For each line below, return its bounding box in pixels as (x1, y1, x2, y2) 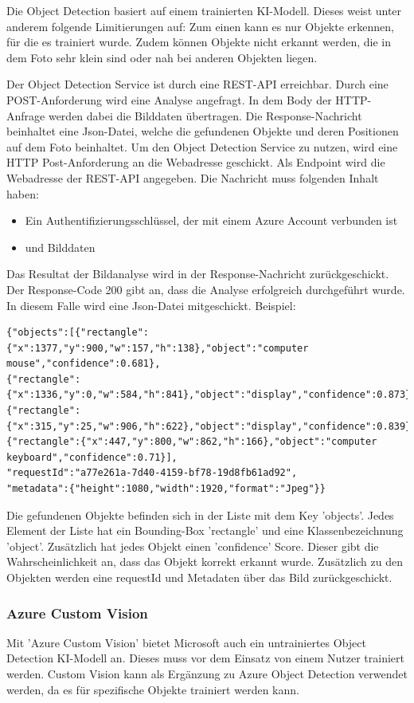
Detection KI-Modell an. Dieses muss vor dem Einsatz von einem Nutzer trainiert (6, 650, 405, 666)
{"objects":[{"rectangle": (6, 327, 149, 339)
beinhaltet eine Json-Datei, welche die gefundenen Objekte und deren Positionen (6, 123, 399, 139)
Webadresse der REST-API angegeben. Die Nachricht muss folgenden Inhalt (6, 169, 379, 186)
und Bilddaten (25, 238, 96, 255)
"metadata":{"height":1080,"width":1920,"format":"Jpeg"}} (6, 483, 326, 495)
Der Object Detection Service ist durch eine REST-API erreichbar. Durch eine (6, 76, 389, 92)
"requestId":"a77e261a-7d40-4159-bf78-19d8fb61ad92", (6, 467, 298, 479)
